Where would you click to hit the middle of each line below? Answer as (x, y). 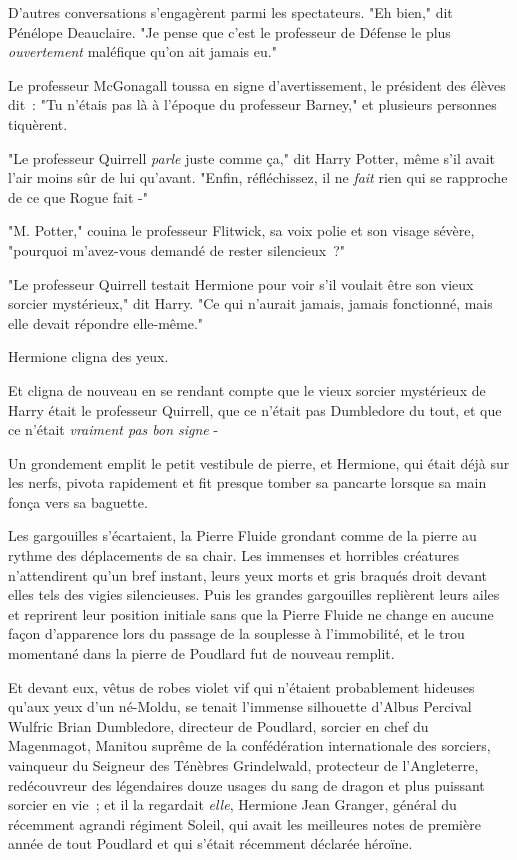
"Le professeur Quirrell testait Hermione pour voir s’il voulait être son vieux (241, 283)
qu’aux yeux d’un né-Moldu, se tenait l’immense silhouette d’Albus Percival (240, 706)
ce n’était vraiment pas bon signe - (113, 429)
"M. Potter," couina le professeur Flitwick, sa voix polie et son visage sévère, (241, 230)
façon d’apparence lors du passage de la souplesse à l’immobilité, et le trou (236, 633)
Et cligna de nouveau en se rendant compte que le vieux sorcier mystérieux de (247, 389)
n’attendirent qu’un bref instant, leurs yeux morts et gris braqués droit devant (248, 574)
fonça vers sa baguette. (78, 501)
